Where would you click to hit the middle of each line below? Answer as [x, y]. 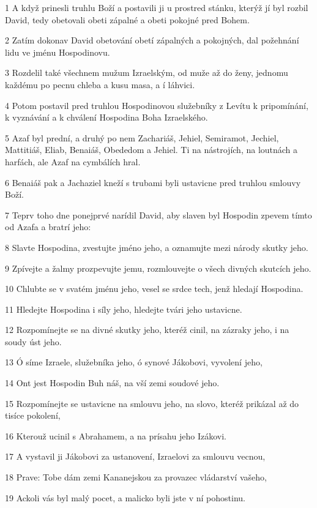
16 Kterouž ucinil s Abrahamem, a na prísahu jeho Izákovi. [116, 435]
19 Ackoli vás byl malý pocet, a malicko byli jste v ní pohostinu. [125, 497]
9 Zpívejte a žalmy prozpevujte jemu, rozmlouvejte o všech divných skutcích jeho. [158, 268]
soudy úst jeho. [33, 341]
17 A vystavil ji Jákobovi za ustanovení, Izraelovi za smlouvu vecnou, [135, 456]
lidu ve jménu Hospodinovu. [58, 52]
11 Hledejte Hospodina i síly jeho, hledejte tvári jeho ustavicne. [124, 309]
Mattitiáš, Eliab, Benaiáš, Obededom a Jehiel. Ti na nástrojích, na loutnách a [151, 150]
